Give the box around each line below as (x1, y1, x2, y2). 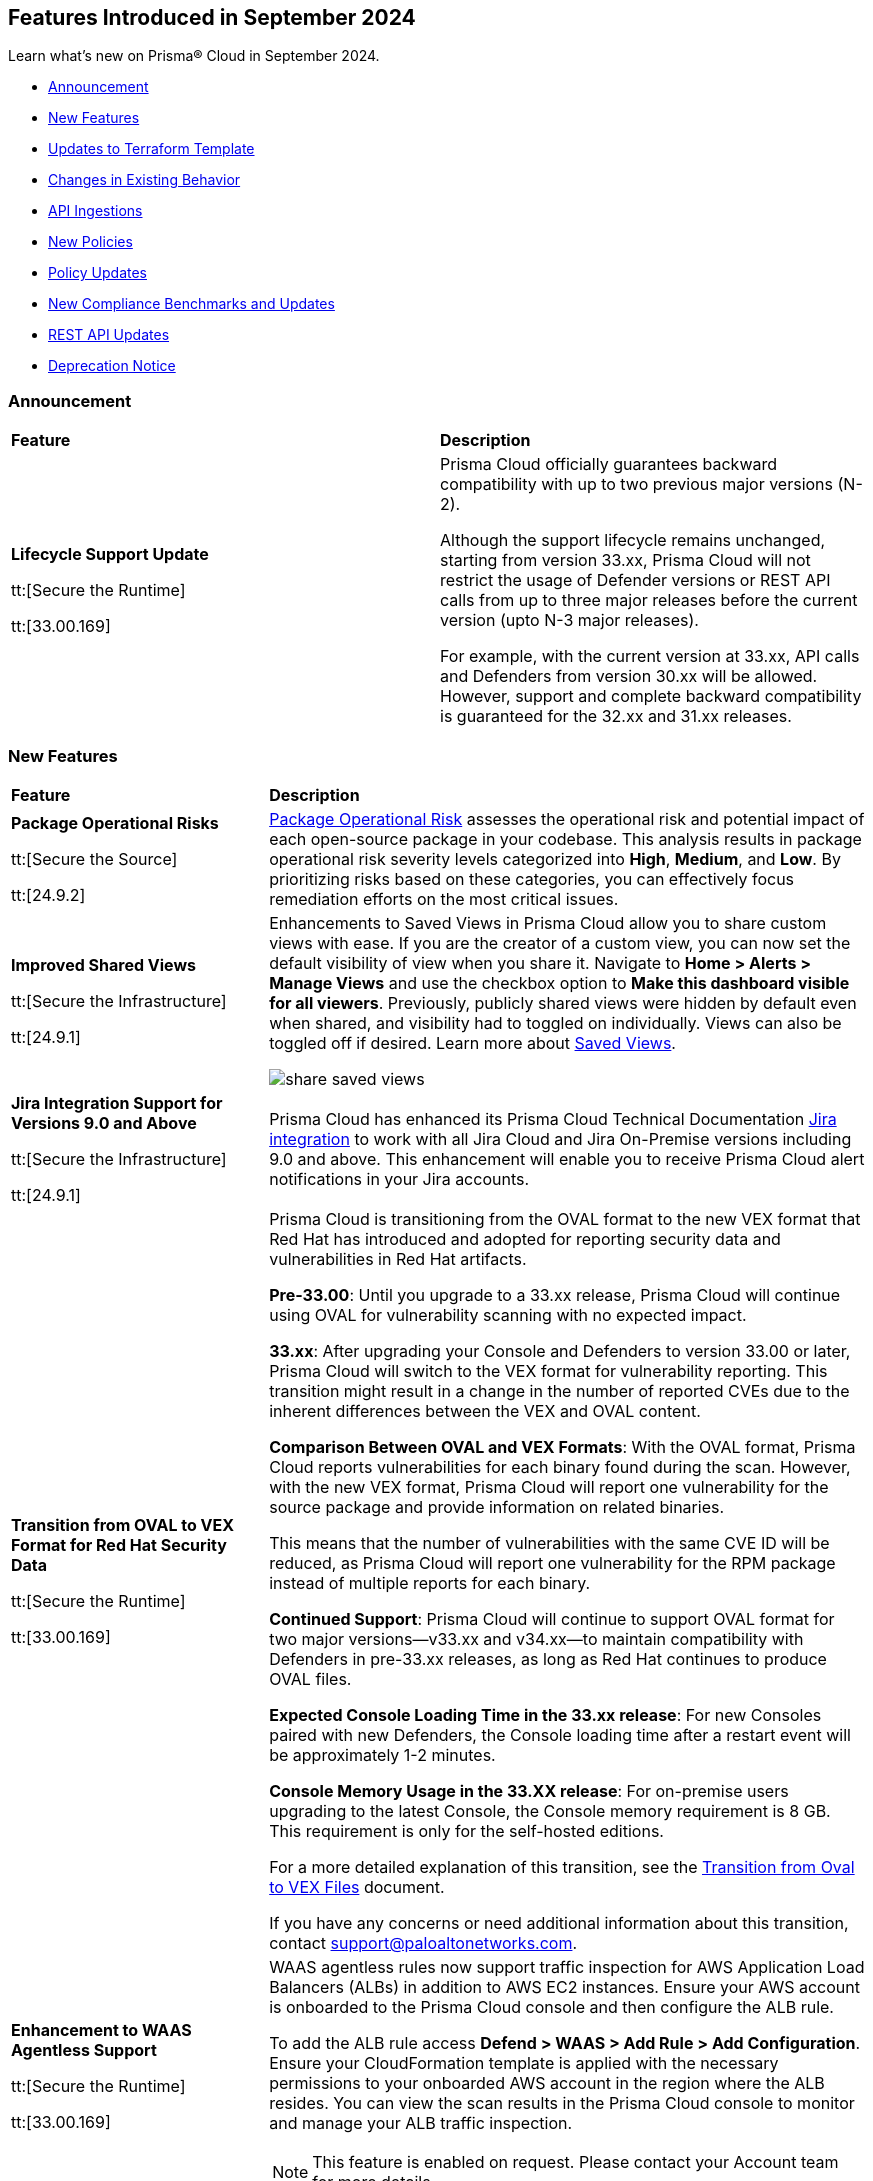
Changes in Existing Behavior (48, 171, 241, 189)
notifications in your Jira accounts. (269, 1168, 530, 1189)
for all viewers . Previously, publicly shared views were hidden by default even (269, 992, 857, 1013)
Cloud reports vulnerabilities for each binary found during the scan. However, (269, 1456, 851, 1477)
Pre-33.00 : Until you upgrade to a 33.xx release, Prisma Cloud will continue (269, 1284, 841, 1305)
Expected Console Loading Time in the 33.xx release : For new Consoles (269, 1704, 822, 1725)
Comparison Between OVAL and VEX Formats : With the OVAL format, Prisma (269, 1436, 856, 1457)
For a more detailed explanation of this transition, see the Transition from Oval (269, 1856, 855, 1877)
